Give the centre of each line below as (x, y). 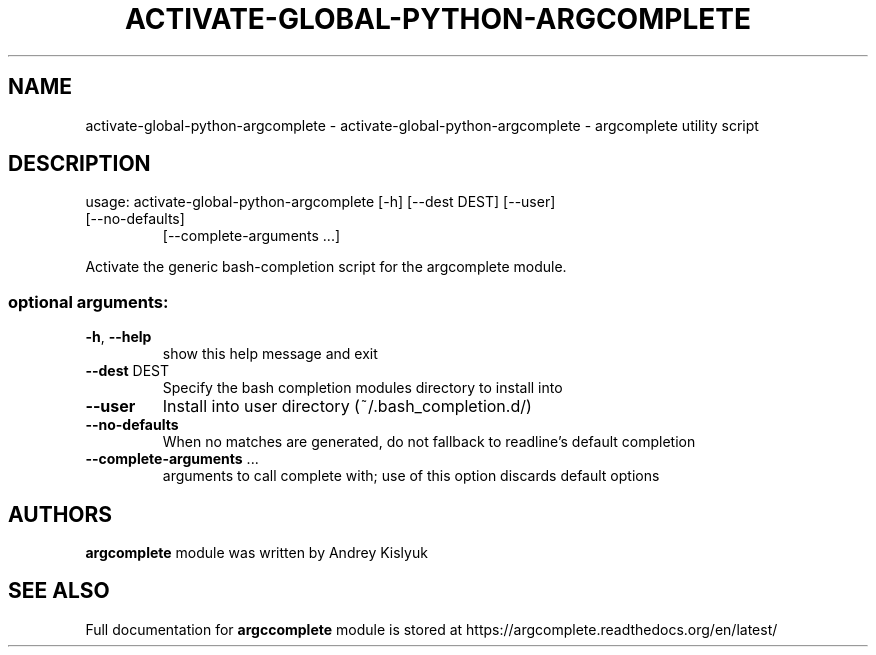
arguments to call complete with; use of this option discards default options (411, 476)
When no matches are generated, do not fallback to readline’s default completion (429, 442)
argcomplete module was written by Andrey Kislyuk (256, 553)
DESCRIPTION (79, 164)
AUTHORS (60, 514)
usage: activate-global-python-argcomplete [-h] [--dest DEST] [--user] (320, 202)
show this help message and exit (270, 354)
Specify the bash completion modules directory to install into (362, 388)
